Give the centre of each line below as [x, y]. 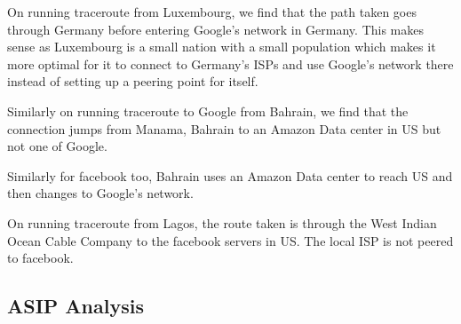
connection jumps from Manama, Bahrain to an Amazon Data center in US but [224, 128]
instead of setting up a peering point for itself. [133, 81]
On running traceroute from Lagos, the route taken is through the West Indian [222, 222]
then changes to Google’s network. [100, 193]
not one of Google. [57, 146]
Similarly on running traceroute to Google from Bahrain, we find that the [208, 111]
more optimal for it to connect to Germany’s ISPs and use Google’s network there [230, 63]
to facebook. [40, 258]
